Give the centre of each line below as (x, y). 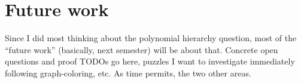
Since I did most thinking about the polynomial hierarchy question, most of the (151, 38)
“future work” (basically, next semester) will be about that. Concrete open (142, 49)
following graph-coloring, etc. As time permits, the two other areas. (128, 73)
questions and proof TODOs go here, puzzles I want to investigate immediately (150, 61)
